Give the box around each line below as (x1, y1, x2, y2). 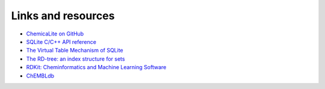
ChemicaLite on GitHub (26, 30, 84, 37)
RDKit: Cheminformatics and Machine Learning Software (26, 64, 167, 71)
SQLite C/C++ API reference (26, 38, 96, 45)
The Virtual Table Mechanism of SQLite (26, 47, 123, 54)
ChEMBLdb (26, 72, 54, 79)
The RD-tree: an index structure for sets (26, 55, 125, 63)
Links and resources (11, 9, 115, 22)
